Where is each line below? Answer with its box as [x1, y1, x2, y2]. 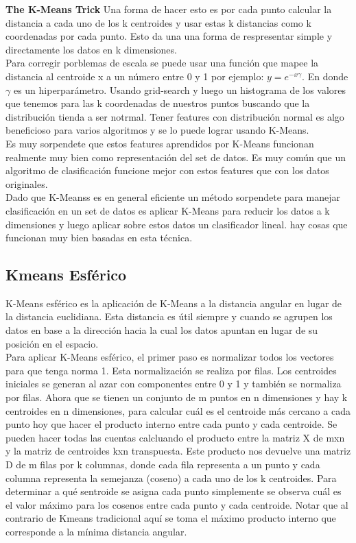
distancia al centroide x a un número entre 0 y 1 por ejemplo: [5, 69, 264, 83]
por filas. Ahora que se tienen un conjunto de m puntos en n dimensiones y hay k [5, 390, 348, 405]
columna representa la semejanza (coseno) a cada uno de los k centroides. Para [5, 470, 337, 485]
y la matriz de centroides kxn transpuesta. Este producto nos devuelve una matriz [5, 444, 351, 458]
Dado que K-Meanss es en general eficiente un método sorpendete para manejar [5, 190, 340, 204]
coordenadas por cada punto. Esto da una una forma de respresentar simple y [5, 29, 333, 43]
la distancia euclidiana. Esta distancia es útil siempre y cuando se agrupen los [5, 309, 333, 324]
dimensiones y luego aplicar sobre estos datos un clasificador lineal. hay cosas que [5, 217, 348, 231]
